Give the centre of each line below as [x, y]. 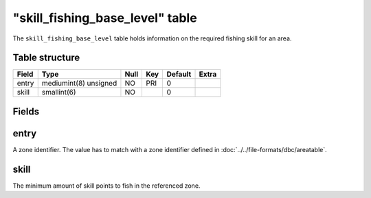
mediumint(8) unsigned [79, 84]
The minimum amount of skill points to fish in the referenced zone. [106, 186]
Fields [26, 111]
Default [179, 74]
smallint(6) [59, 92]
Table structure [46, 58]
